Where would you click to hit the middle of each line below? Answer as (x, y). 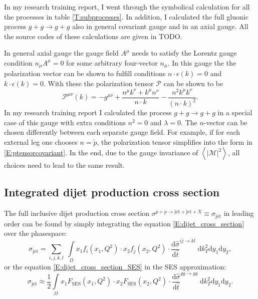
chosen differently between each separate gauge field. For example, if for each (122, 132)
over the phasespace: (36, 233)
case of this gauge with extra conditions (65, 122)
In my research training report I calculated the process (88, 112)
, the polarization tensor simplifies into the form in (175, 141)
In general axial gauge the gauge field (61, 53)
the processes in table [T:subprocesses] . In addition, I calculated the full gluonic (126, 16)
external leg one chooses (41, 141)
